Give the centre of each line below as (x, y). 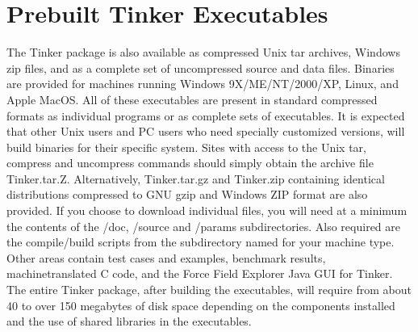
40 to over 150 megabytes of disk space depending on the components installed (201, 305)
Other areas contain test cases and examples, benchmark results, (166, 257)
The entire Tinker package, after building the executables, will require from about (209, 290)
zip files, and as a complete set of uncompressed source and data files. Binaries (201, 67)
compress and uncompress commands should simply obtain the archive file (190, 163)
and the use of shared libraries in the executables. (129, 321)
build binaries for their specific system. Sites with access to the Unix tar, (186, 147)
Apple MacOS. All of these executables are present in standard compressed (192, 99)
